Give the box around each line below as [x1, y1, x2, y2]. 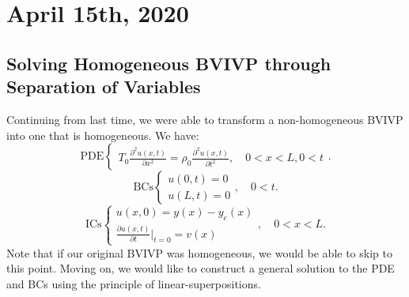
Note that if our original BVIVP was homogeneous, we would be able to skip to [6, 244, 392, 261]
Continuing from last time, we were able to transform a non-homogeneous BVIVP [6, 111, 403, 127]
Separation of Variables [6, 74, 201, 99]
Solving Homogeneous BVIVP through [6, 51, 331, 75]
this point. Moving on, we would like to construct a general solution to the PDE [6, 260, 395, 276]
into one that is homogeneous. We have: [6, 126, 199, 143]
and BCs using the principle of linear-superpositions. [6, 275, 261, 291]
